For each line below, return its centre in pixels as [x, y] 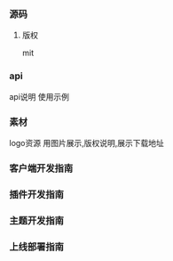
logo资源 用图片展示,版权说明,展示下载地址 [86, 143]
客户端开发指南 [41, 168]
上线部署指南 [37, 247]
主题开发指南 [37, 220]
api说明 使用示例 [39, 96]
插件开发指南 [37, 194]
